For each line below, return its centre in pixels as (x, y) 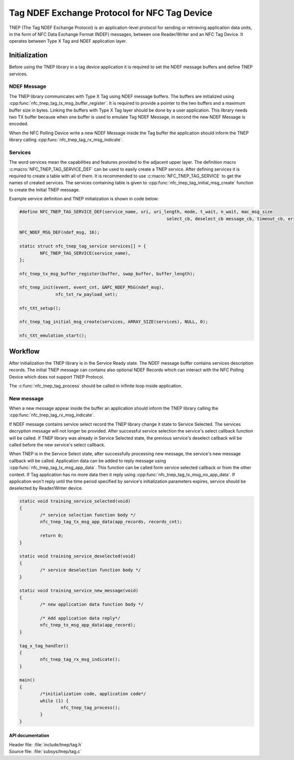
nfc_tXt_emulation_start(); (53, 336)
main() (27, 680)
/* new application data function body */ (92, 604)
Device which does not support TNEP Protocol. (57, 377)
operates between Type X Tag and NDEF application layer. (68, 41)
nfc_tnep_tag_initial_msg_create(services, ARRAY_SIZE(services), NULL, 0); (114, 322)
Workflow (24, 351)
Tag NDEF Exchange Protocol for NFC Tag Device (111, 13)
